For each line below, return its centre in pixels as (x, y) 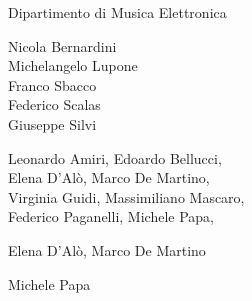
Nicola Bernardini (62, 45)
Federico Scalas (54, 104)
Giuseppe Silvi (52, 123)
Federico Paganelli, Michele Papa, (111, 216)
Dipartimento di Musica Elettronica (117, 12)
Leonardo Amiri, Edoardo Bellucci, (115, 157)
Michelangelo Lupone (73, 65)
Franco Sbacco (52, 84)
